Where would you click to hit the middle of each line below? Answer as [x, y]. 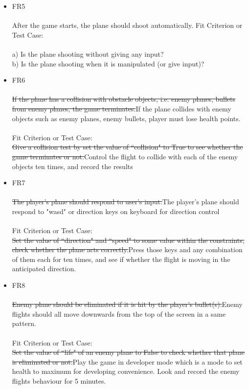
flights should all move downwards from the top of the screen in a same [119, 313]
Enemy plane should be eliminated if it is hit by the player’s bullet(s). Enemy [127, 304]
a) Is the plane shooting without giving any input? [88, 54]
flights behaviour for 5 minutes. [59, 380]
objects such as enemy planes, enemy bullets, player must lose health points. [126, 118]
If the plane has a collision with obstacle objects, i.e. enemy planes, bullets [124, 99]
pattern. [24, 323]
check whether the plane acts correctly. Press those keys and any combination [127, 249]
